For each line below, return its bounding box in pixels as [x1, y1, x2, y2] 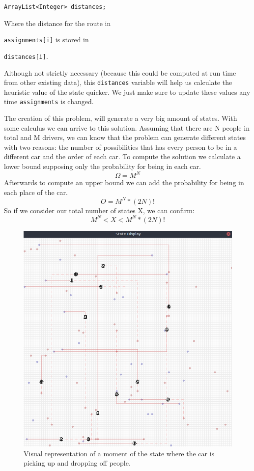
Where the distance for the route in [4, 18, 111, 28]
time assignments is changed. [4, 96, 94, 107]
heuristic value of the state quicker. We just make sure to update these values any [4, 86, 251, 97]
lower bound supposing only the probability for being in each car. [4, 161, 201, 171]
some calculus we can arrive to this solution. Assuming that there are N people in [4, 122, 250, 133]
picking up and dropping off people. [24, 458, 131, 468]
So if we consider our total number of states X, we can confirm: [4, 205, 195, 215]
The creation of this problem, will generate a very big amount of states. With [4, 113, 237, 123]
